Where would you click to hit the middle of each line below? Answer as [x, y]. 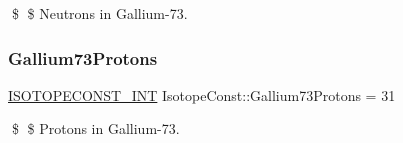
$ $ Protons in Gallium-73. [95, 128]
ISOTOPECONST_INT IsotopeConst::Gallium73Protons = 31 [202, 94]
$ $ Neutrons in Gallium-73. [99, 13]
